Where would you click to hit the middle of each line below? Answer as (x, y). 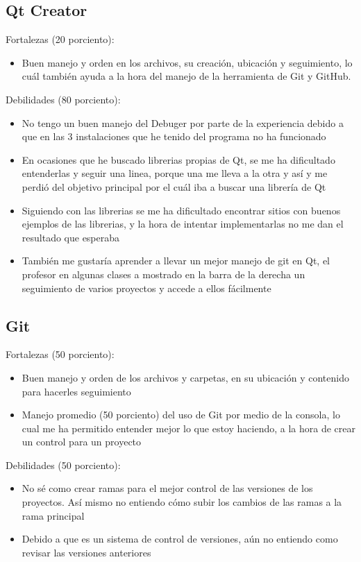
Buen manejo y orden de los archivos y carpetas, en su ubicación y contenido (185, 377)
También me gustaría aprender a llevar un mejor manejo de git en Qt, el (176, 261)
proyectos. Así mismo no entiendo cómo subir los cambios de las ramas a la (182, 502)
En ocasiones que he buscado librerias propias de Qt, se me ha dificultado (178, 159)
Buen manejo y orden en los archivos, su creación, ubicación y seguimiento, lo (187, 62)
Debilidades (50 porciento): (63, 465)
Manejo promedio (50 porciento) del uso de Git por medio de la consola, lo (181, 415)
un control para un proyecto (82, 442)
